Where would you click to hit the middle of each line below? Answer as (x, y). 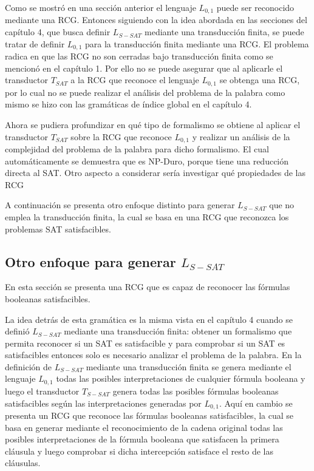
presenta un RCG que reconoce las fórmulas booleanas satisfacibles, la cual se (149, 415)
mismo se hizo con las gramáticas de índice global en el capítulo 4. (128, 104)
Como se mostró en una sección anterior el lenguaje (101, 7)
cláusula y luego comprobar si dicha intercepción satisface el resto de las (139, 451)
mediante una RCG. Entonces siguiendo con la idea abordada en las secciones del (156, 20)
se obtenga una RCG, (260, 80)
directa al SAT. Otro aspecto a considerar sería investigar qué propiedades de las (155, 173)
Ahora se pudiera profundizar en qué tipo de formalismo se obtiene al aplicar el (153, 124)
